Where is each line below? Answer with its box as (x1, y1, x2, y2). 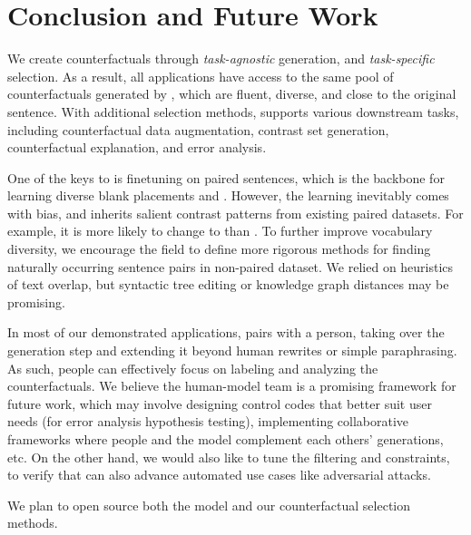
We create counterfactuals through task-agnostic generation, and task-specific (7, 49, 435, 68)
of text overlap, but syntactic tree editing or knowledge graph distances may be (7, 275, 449, 294)
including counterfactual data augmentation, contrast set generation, (7, 120, 389, 139)
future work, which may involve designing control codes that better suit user (7, 394, 432, 413)
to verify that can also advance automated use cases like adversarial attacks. (7, 465, 431, 484)
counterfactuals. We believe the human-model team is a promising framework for (7, 376, 456, 395)
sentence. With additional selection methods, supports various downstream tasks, (7, 102, 459, 121)
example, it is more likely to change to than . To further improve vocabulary (7, 221, 433, 240)
